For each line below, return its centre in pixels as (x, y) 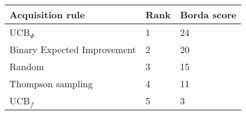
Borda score (208, 14)
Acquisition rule (47, 14)
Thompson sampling (51, 83)
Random (27, 66)
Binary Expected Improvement (73, 49)
